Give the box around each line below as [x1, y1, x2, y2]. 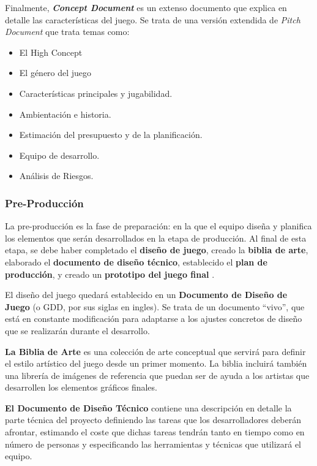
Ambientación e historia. [19, 107, 111, 120]
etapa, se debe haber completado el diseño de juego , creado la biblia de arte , [5, 243, 308, 256]
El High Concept [19, 45, 83, 58]
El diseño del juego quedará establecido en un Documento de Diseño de [5, 288, 288, 301]
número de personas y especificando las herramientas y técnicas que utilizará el [5, 437, 302, 450]
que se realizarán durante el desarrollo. [5, 324, 150, 337]
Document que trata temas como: [5, 25, 130, 38]
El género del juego [19, 66, 92, 79]
